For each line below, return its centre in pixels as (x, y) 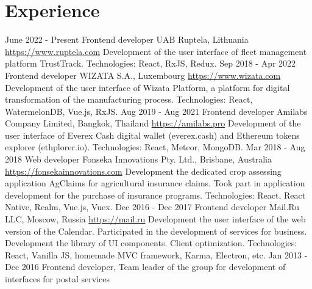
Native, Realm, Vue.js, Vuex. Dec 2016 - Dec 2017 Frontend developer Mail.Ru (152, 207)
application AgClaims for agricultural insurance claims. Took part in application (155, 183)
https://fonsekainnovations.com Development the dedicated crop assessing (143, 171)
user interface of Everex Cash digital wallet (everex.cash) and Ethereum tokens (152, 135)
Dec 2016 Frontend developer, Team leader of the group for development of (145, 267)
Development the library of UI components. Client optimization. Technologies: (151, 243)
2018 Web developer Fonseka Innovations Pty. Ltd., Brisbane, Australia (138, 159)
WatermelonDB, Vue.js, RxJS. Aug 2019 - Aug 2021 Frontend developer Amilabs (156, 111)
